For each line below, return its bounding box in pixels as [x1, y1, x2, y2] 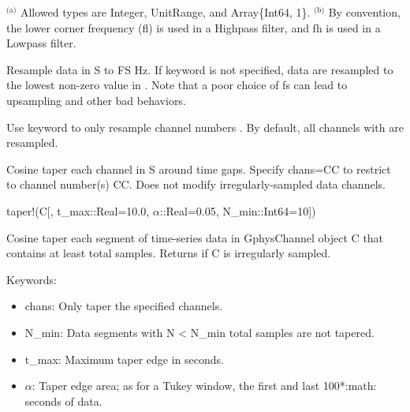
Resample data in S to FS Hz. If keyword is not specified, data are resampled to [6, 61, 393, 77]
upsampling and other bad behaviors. [6, 92, 186, 108]
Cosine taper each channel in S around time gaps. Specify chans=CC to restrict [6, 160, 391, 177]
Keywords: [6, 271, 57, 287]
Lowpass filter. [6, 35, 76, 51]
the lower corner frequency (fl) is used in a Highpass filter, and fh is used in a [6, 19, 381, 36]
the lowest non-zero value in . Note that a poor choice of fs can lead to [6, 77, 348, 93]
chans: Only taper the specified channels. [24, 298, 223, 314]
